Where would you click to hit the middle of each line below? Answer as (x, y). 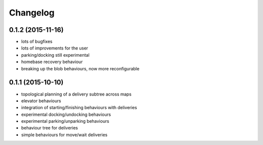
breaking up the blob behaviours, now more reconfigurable (80, 68)
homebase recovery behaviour (52, 62)
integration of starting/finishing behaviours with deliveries (79, 108)
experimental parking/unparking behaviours (65, 121)
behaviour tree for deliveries (49, 128)
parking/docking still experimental (55, 55)
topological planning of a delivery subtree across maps (76, 94)
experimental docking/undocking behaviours (66, 114)
